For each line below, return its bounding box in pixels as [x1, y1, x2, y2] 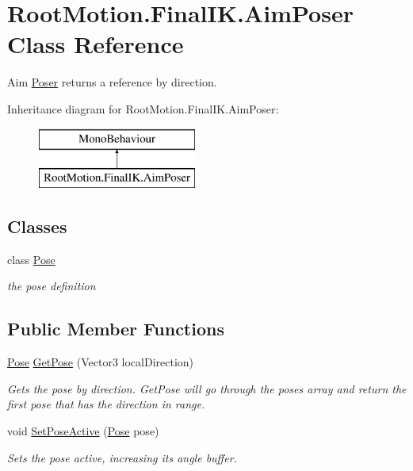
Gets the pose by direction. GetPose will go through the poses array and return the [7, 380, 407, 396]
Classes [7, 214, 67, 239]
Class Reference [7, 28, 184, 60]
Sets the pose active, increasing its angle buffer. [7, 449, 237, 465]
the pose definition [7, 278, 96, 294]
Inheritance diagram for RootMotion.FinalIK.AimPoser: [7, 100, 279, 117]
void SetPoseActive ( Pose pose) [7, 423, 159, 439]
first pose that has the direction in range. [7, 396, 205, 412]
